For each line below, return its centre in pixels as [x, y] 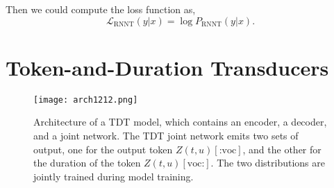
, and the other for [282, 149]
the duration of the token [87, 163]
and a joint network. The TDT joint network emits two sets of [166, 135]
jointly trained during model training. [114, 176]
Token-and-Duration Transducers [167, 67]
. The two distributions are [268, 163]
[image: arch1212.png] [86, 100]
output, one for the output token [103, 149]
